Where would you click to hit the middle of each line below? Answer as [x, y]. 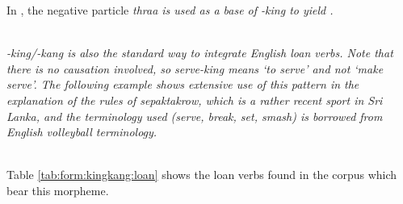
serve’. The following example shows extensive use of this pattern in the [183, 84]
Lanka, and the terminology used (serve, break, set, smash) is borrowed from [195, 116]
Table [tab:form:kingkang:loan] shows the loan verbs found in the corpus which [202, 175]
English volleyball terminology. [82, 132]
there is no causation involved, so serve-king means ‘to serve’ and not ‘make [195, 68]
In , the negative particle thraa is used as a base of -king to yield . [170, 10]
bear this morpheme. [58, 190]
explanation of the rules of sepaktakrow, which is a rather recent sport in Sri [195, 100]
